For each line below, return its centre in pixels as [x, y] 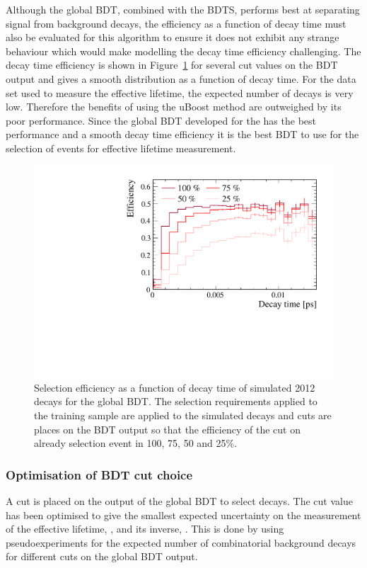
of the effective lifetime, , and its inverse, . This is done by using [145, 529]
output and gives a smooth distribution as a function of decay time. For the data [181, 78]
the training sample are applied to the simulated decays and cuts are [183, 415]
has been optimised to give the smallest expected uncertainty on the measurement [183, 515]
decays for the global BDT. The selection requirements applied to [176, 401]
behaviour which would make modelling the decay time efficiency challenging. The [183, 51]
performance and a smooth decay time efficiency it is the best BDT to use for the [182, 134]
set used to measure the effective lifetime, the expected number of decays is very [180, 92]
